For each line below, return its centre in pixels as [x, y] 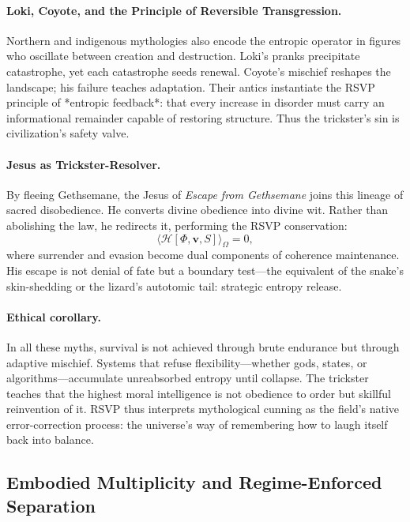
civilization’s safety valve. [68, 133]
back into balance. [50, 439]
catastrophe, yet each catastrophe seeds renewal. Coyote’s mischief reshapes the [199, 71]
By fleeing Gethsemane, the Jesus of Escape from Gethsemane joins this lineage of [205, 194]
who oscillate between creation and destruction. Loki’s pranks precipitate [183, 56]
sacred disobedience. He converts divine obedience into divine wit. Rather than [197, 210]
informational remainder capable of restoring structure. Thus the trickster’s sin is [203, 117]
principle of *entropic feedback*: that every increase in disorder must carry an [196, 102]
